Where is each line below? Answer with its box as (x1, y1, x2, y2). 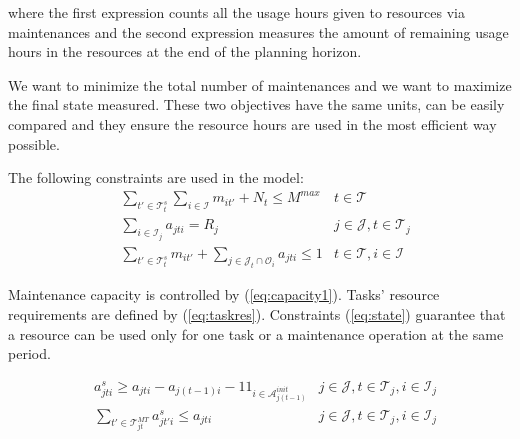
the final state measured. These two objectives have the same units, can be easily (8, 94, 505, 115)
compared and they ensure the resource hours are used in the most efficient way (8, 113, 497, 134)
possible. (8, 133, 60, 154)
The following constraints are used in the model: (8, 167, 304, 188)
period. (8, 343, 51, 364)
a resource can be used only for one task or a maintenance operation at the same (8, 323, 504, 344)
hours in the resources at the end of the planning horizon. (8, 41, 362, 62)
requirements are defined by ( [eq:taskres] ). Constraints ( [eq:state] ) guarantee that (8, 303, 506, 324)
